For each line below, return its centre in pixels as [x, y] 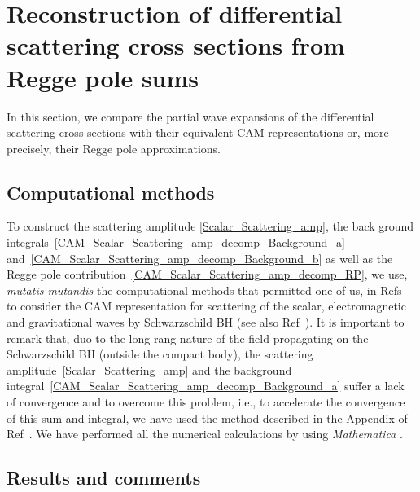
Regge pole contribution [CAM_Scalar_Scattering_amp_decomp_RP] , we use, [207, 274]
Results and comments [104, 478]
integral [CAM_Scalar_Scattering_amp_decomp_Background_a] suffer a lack [206, 386]
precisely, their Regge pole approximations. [114, 148]
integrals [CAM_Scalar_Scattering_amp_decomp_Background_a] [176, 242]
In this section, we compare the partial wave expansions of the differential [190, 116]
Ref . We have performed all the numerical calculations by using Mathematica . [205, 434]
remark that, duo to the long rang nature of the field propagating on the [188, 338]
